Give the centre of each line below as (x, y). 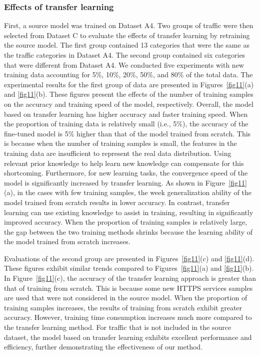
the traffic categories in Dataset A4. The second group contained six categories (125, 55)
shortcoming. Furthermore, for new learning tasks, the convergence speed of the (126, 173)
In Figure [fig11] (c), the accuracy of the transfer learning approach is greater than (130, 278)
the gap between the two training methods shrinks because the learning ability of (128, 231)
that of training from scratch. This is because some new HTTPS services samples (128, 288)
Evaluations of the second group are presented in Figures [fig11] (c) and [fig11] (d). (129, 258)
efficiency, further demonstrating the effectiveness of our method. (103, 347)
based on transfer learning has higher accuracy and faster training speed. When (126, 114)
